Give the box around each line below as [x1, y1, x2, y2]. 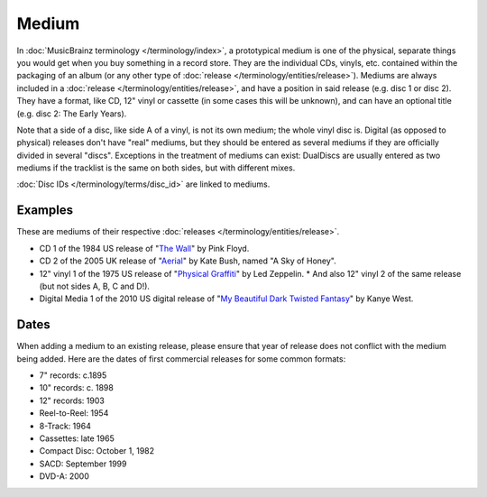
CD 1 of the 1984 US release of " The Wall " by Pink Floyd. [39, 243, 250, 253]
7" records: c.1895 [39, 370, 107, 381]
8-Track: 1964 [39, 420, 92, 431]
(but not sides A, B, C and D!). [39, 281, 151, 291]
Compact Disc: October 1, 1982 [39, 446, 155, 456]
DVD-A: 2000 [39, 471, 90, 482]
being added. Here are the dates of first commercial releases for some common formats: [16, 353, 346, 364]
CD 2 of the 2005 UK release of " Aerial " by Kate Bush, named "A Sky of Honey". [39, 255, 337, 266]
